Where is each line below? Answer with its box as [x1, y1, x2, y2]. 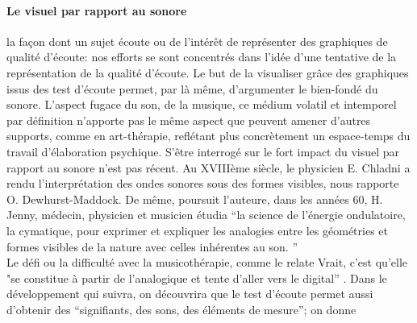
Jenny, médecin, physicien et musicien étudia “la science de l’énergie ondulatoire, [6, 206, 406, 223]
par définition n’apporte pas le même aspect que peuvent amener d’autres [6, 111, 371, 128]
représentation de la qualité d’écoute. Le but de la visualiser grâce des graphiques [6, 64, 409, 81]
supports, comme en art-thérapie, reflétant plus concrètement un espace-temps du [6, 127, 411, 144]
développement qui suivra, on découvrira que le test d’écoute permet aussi [6, 285, 373, 302]
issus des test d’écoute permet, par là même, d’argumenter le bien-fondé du [6, 80, 378, 97]
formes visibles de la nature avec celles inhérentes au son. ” [6, 238, 298, 255]
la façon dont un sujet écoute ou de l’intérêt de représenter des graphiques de [6, 32, 388, 49]
